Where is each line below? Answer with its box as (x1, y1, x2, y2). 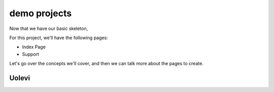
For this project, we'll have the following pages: (9, 35, 109, 41)
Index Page (22, 44, 46, 50)
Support (22, 51, 39, 57)
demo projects (9, 8, 72, 19)
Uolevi (9, 74, 30, 82)
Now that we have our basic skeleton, (9, 25, 88, 32)
